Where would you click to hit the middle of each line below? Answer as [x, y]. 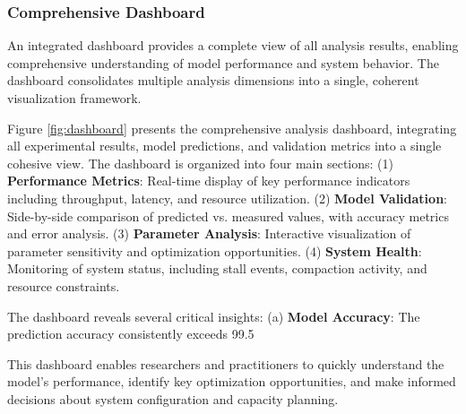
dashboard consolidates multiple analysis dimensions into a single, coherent [213, 80]
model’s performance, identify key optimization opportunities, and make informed [232, 381]
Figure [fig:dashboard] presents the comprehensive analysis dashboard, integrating [232, 128]
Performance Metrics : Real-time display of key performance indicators [209, 181]
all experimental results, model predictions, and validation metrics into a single [224, 146]
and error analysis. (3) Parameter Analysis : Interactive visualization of [209, 233]
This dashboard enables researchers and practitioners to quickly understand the [226, 363]
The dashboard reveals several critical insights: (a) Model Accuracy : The [214, 316]
